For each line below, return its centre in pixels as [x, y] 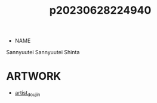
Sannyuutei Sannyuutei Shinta [43, 52]
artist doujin [27, 93]
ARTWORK [34, 77]
